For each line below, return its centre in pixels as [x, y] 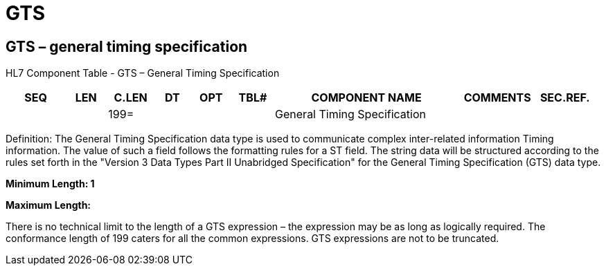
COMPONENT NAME [366, 98]
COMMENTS [497, 98]
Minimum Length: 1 [50, 184]
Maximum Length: [48, 205]
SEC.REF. [565, 98]
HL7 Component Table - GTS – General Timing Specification [143, 73]
